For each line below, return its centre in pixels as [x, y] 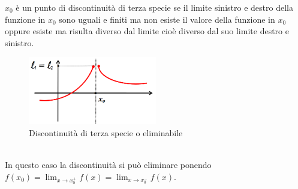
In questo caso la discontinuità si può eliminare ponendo [108, 164]
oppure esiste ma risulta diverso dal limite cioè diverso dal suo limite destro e [147, 31]
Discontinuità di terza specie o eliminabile [106, 132]
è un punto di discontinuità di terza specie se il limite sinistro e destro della [154, 7]
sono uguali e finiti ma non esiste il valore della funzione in [167, 19]
